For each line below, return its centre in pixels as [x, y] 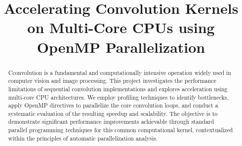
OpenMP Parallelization [121, 47]
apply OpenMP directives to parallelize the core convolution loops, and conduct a [113, 105]
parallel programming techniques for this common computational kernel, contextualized [121, 130]
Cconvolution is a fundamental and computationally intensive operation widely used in [120, 72]
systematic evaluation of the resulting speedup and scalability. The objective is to [113, 113]
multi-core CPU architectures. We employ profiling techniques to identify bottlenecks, [118, 97]
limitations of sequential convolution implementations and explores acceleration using [118, 89]
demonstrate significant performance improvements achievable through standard [111, 122]
